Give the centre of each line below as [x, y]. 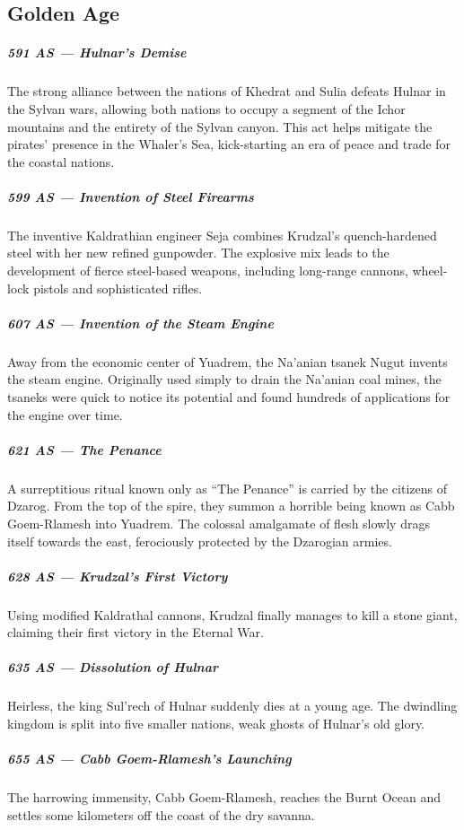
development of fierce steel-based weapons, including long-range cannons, [208, 271]
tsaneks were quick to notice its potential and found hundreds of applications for [229, 397]
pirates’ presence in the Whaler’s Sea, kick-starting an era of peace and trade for [229, 144]
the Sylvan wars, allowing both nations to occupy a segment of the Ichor [206, 108]
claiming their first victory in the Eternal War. [136, 632]
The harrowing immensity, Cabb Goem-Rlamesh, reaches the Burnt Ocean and [224, 797]
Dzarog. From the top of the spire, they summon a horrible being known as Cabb [231, 506]
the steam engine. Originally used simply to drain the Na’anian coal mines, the [224, 379]
